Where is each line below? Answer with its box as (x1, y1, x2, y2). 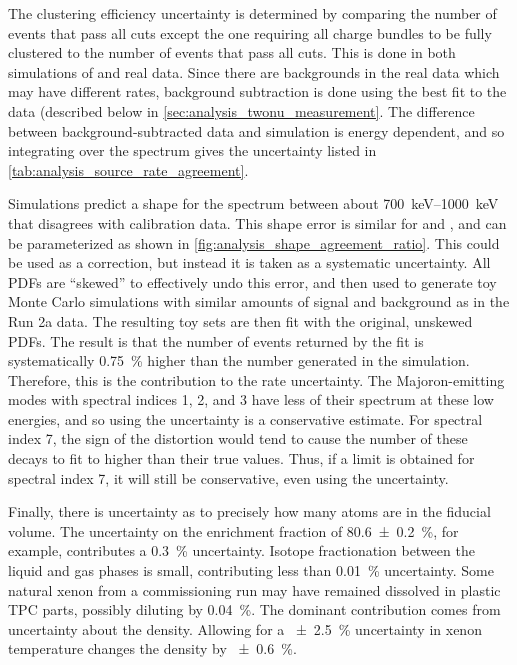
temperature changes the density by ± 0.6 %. (8, 638, 297, 659)
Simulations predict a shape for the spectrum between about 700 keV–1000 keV (8, 193, 499, 214)
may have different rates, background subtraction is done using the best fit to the (8, 81, 507, 102)
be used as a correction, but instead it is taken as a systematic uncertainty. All (8, 252, 491, 273)
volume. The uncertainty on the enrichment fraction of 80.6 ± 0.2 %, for (8, 520, 459, 541)
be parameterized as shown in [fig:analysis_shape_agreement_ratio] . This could (8, 232, 500, 253)
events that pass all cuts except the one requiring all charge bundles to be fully (8, 22, 492, 43)
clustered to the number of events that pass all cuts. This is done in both (8, 42, 456, 63)
